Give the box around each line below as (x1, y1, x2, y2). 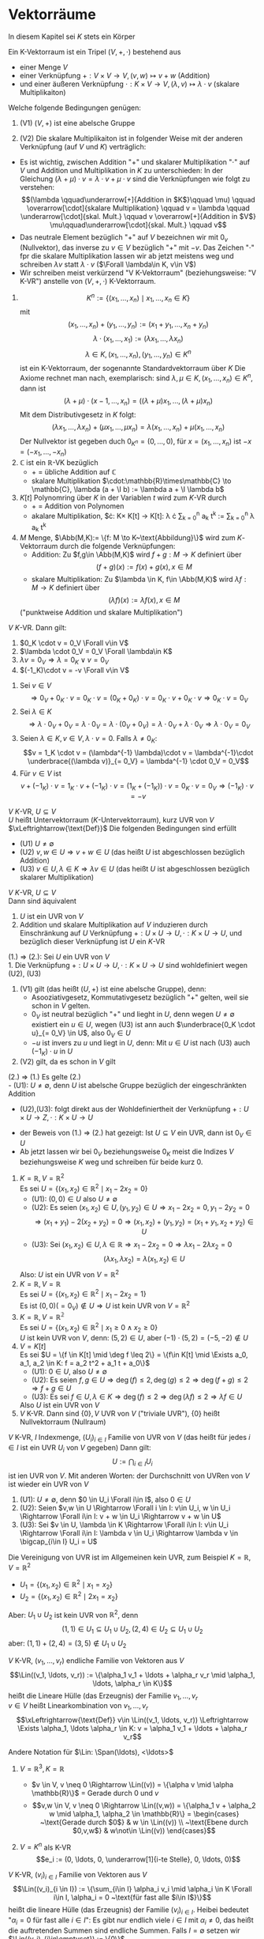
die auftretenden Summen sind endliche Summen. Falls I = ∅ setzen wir (8, 1926, 240, 1935)
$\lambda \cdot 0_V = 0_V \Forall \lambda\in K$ (19, 646, 173, 656)
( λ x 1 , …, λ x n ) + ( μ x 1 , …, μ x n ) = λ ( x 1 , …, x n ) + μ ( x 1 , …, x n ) (51, 422, 225, 434)
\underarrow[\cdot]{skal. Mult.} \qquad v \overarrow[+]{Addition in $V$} (20, 211, 256, 221)
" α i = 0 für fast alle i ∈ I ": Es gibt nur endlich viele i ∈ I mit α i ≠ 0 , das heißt (8, 1915, 254, 1926)
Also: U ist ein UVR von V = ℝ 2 (19, 1268, 120, 1279)
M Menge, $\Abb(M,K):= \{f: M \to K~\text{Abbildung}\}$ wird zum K (19, 532, 243, 542)
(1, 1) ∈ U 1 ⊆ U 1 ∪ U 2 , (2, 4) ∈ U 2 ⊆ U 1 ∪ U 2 (61, 1624, 203, 1635)
